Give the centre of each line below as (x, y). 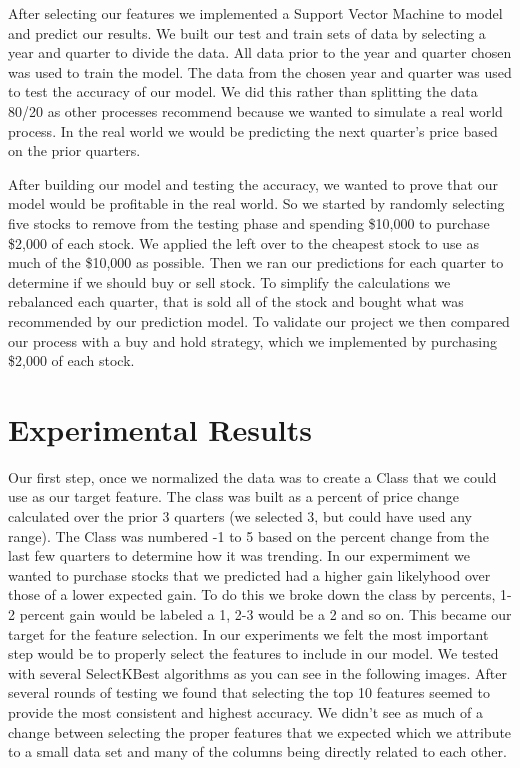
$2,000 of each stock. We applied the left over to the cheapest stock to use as (243, 242)
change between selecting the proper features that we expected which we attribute (260, 731)
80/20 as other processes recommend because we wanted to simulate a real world (255, 110)
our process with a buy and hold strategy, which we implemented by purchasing (252, 340)
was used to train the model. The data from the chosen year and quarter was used (260, 71)
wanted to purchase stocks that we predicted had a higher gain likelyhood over (249, 574)
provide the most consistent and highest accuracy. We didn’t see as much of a (245, 711)
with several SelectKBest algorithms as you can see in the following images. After (257, 672)
